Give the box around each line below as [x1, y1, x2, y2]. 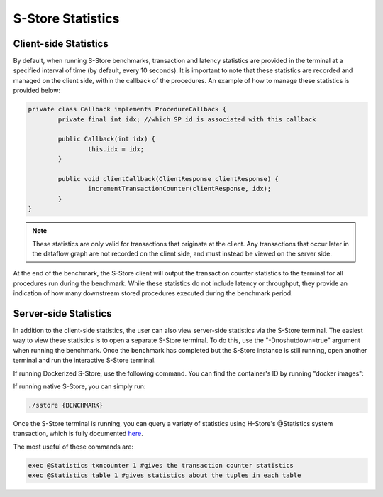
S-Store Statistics [13, 11, 120, 26]
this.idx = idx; [87, 145, 145, 153]
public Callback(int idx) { [57, 135, 156, 143]
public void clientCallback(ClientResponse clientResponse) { [57, 175, 279, 182]
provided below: [13, 86, 60, 95]
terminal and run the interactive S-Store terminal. [13, 356, 156, 365]
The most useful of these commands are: [13, 442, 134, 451]
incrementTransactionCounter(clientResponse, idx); [87, 185, 272, 193]
